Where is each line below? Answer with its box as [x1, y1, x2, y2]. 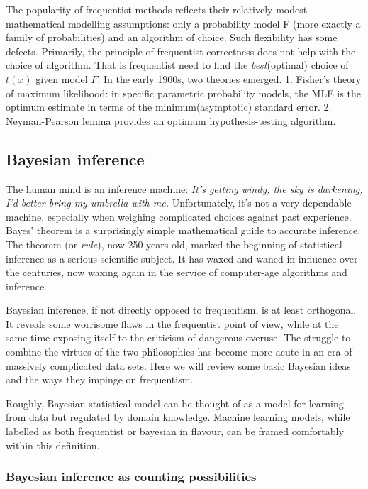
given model [35, 71, 88, 86]
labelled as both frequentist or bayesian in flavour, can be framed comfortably [6, 424, 344, 439]
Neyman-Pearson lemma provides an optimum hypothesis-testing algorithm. [6, 113, 336, 128]
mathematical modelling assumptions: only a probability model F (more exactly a [6, 16, 361, 31]
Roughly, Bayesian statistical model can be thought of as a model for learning [6, 395, 344, 410]
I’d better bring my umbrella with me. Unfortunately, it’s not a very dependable [6, 195, 352, 210]
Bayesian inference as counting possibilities [6, 468, 257, 485]
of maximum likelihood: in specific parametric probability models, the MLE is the [6, 85, 361, 100]
